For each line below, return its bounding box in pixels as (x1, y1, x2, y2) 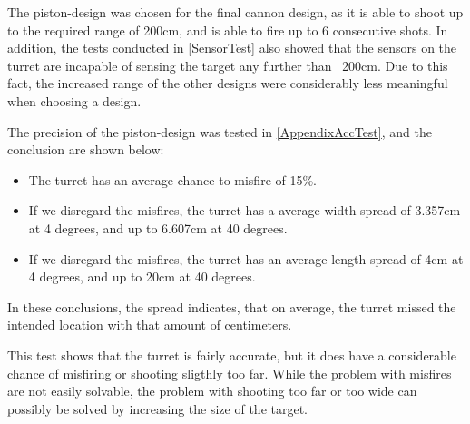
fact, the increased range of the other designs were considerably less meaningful (7, 74, 448, 93)
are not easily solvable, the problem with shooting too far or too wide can (7, 381, 417, 400)
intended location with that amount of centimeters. (7, 315, 292, 334)
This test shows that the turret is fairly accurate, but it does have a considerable (7, 345, 456, 364)
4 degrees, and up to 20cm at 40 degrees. (28, 267, 256, 286)
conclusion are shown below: (7, 140, 164, 159)
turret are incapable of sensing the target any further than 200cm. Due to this (7, 55, 448, 74)
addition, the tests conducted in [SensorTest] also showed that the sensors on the (7, 38, 457, 57)
